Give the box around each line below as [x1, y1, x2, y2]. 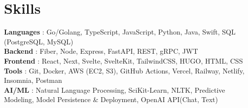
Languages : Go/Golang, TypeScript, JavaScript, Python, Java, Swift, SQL [4, 27, 236, 37]
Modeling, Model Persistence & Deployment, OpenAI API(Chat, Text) [4, 94, 218, 105]
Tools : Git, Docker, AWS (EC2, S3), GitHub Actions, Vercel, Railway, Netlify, [4, 65, 245, 75]
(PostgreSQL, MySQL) [4, 36, 73, 46]
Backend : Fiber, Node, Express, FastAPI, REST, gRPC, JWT [4, 46, 198, 56]
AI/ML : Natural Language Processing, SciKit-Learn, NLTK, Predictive [4, 84, 225, 95]
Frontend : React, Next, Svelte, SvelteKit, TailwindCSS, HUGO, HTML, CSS [4, 55, 243, 66]
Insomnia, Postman [4, 75, 62, 85]
